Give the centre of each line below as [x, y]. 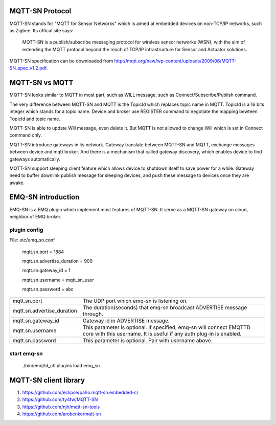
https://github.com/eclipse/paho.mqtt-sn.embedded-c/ [80, 392]
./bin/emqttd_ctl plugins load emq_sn [61, 366]
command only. [26, 135]
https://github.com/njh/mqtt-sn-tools [61, 407]
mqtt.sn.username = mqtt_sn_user [58, 280]
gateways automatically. [35, 159]
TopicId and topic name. [35, 119]
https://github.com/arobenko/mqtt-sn [62, 414]
